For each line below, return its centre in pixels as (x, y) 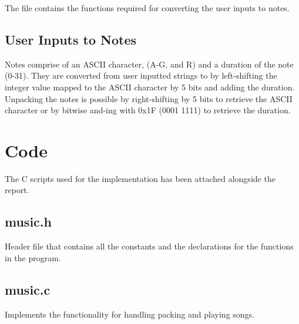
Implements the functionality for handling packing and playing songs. (130, 314)
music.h (28, 222)
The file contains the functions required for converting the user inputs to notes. (147, 8)
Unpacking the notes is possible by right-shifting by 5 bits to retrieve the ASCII (149, 98)
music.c (28, 289)
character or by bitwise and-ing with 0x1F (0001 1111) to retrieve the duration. (148, 110)
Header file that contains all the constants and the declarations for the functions (149, 246)
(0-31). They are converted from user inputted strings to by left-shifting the (141, 75)
